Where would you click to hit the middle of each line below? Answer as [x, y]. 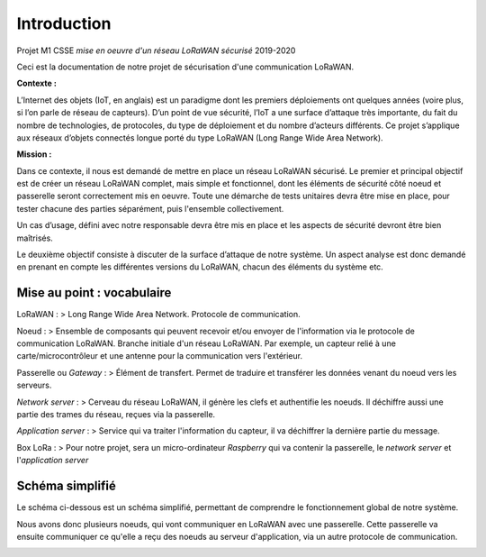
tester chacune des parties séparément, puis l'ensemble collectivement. [150, 208]
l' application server [53, 461]
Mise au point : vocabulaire [94, 293]
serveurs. [34, 385]
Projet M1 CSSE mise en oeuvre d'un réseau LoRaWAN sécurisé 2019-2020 [156, 50]
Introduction [64, 23]
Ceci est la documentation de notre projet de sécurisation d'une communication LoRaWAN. [185, 67]
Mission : [34, 154]
